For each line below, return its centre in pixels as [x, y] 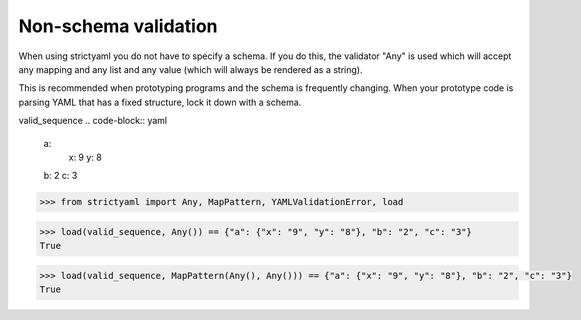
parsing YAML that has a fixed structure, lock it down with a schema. [160, 102]
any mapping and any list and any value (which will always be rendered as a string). [190, 69]
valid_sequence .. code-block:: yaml [93, 121]
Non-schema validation [118, 26]
